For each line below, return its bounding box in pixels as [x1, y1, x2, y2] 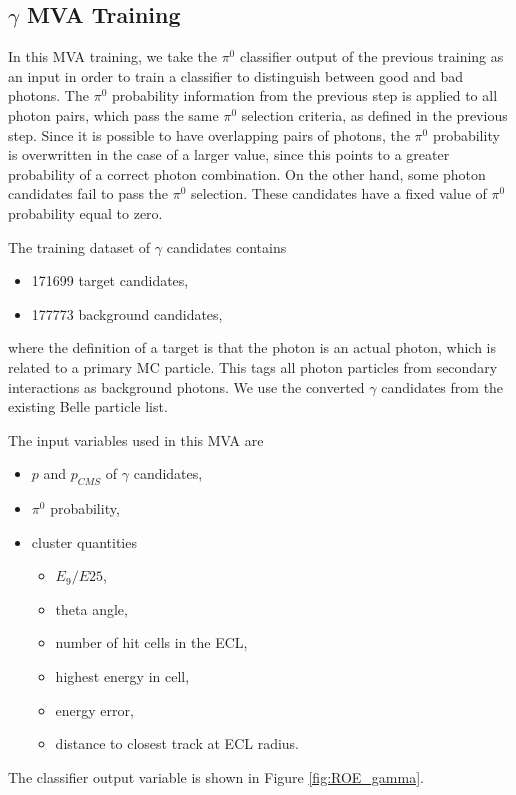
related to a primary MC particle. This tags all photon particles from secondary [8, 356, 498, 377]
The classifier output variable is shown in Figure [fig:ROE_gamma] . [8, 766, 424, 787]
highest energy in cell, [55, 666, 190, 687]
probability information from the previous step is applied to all [111, 85, 498, 106]
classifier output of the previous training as [239, 46, 504, 67]
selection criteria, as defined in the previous [241, 104, 508, 125]
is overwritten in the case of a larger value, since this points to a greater [8, 144, 450, 165]
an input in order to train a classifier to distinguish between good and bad [8, 65, 464, 86]
